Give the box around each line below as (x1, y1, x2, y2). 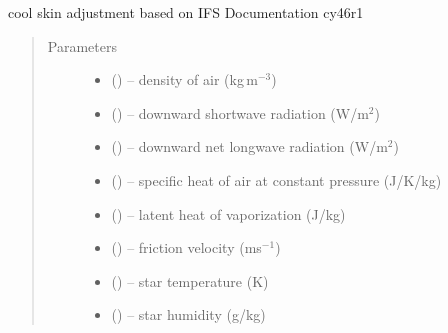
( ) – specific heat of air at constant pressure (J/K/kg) (111, 169, 442, 190)
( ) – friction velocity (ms (111, 237, 262, 258)
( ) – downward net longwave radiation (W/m (111, 136, 388, 157)
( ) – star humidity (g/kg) (111, 304, 266, 325)
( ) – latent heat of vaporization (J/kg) (111, 203, 346, 224)
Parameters (47, 35, 117, 56)
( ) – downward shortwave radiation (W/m (111, 102, 369, 123)
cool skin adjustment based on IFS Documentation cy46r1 (8, 2, 364, 22)
